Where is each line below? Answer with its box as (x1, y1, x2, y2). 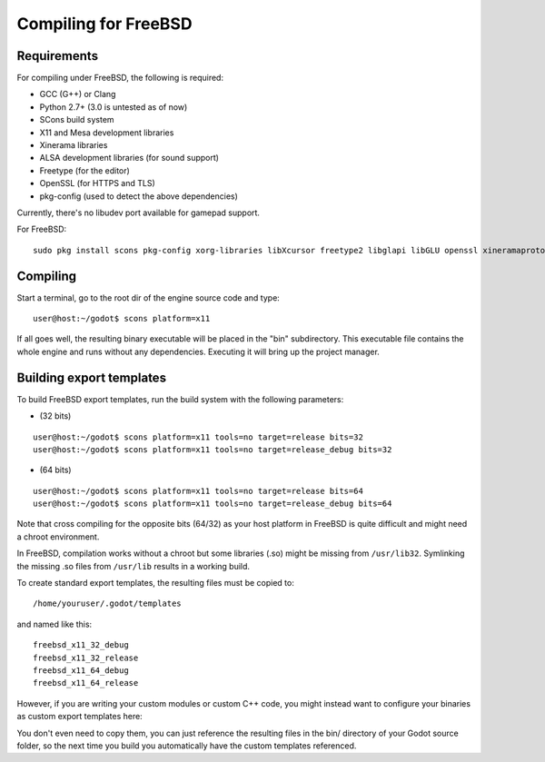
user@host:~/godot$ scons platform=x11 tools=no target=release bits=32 (33, 431, 363, 442)
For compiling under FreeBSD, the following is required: (16, 73, 224, 84)
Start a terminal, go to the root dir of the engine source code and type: (16, 292, 281, 303)
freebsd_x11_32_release (33, 652, 139, 663)
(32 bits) (39, 411, 72, 421)
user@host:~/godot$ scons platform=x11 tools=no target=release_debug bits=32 (33, 444, 392, 454)
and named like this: (16, 619, 93, 629)
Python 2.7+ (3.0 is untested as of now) (39, 101, 188, 113)
